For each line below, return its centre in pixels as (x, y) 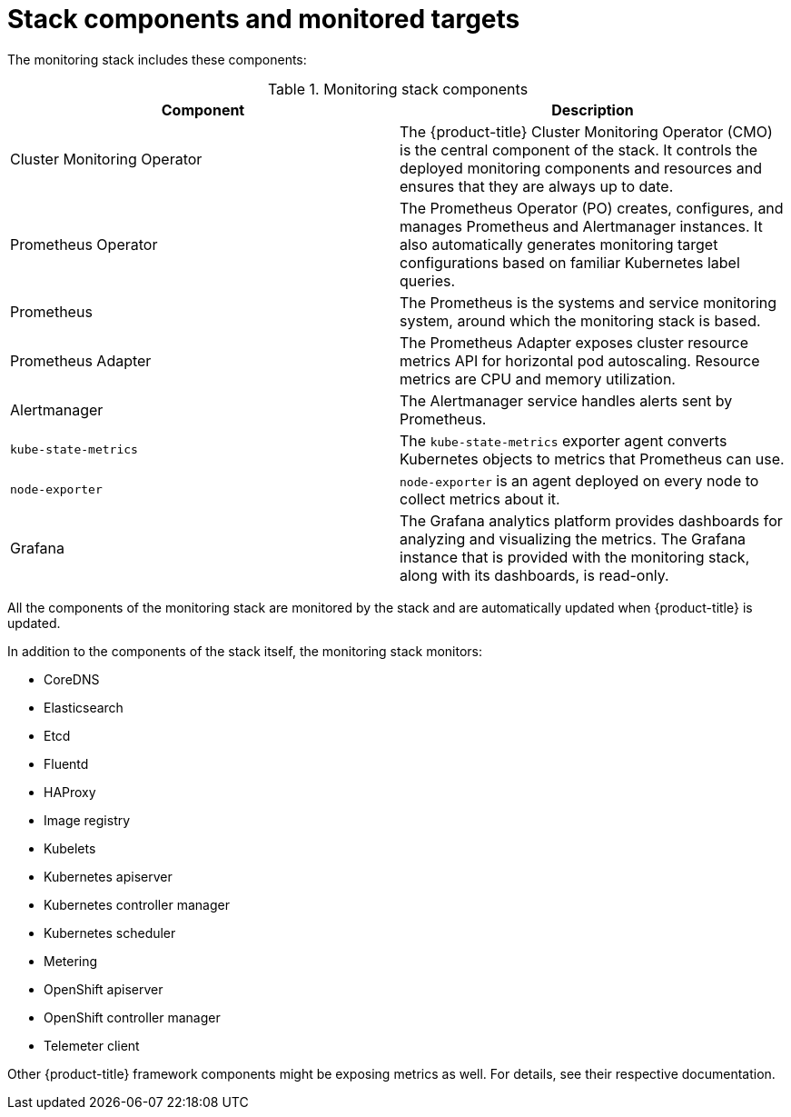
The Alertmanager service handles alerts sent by (566, 400)
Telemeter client (92, 1045)
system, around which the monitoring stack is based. (580, 320)
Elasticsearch (84, 707)
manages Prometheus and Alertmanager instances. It (581, 226)
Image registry (87, 820)
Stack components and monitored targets (264, 19)
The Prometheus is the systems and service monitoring (588, 302)
